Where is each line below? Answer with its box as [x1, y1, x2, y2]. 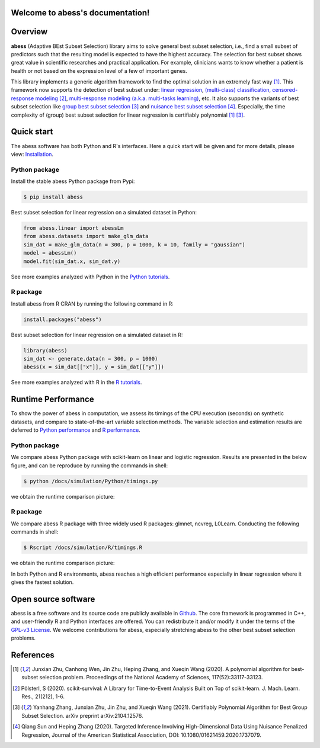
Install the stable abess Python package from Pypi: [11, 178, 135, 185]
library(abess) [23, 347, 68, 354]
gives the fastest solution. [11, 578, 74, 586]
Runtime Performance [11, 394, 94, 405]
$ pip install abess [23, 194, 83, 201]
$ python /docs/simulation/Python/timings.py [23, 477, 158, 484]
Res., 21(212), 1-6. [21, 693, 65, 700]
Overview [11, 27, 48, 37]
